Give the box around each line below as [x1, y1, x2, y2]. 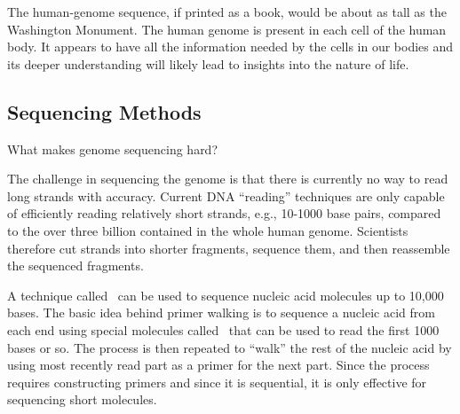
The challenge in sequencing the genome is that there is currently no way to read [7, 169, 448, 188]
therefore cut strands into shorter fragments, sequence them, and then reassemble [7, 238, 450, 257]
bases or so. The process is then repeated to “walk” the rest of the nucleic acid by [7, 338, 452, 356]
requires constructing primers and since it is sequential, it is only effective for [7, 372, 427, 391]
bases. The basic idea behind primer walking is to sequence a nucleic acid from [7, 303, 435, 322]
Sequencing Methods [7, 98, 202, 125]
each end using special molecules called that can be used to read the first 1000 [7, 320, 440, 339]
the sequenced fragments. [7, 256, 144, 275]
